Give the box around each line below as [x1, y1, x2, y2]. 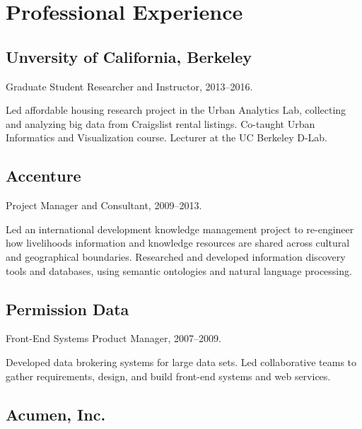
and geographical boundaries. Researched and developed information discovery [6, 249, 346, 264]
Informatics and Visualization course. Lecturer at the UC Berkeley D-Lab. [6, 130, 328, 145]
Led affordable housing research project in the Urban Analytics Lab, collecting [6, 102, 346, 117]
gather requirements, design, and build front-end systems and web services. [6, 368, 331, 383]
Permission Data [6, 298, 129, 319]
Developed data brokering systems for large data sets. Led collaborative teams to [6, 354, 357, 369]
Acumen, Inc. [6, 403, 106, 425]
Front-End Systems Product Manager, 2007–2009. [6, 331, 222, 346]
